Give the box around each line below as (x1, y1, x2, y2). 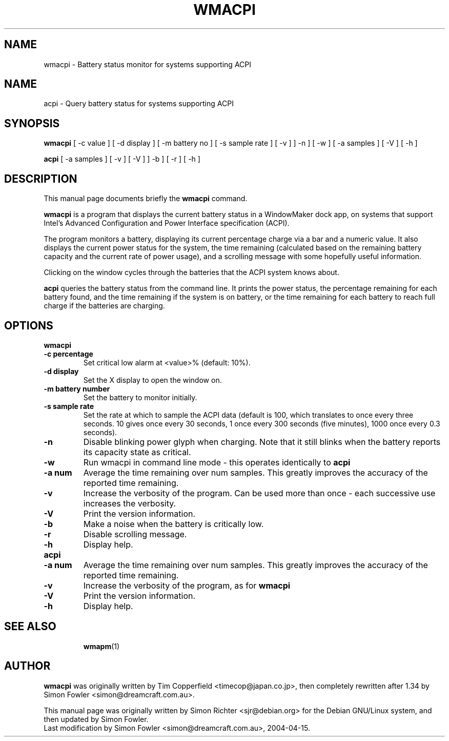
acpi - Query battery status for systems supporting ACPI (44, 99, 234, 108)
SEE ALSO (4, 620, 56, 633)
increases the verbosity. (83, 498, 176, 509)
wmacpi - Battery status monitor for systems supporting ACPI (44, 60, 251, 69)
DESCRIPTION (4, 172, 77, 185)
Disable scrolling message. (83, 529, 187, 539)
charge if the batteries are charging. (44, 301, 165, 310)
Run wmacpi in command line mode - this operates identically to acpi (83, 457, 351, 467)
